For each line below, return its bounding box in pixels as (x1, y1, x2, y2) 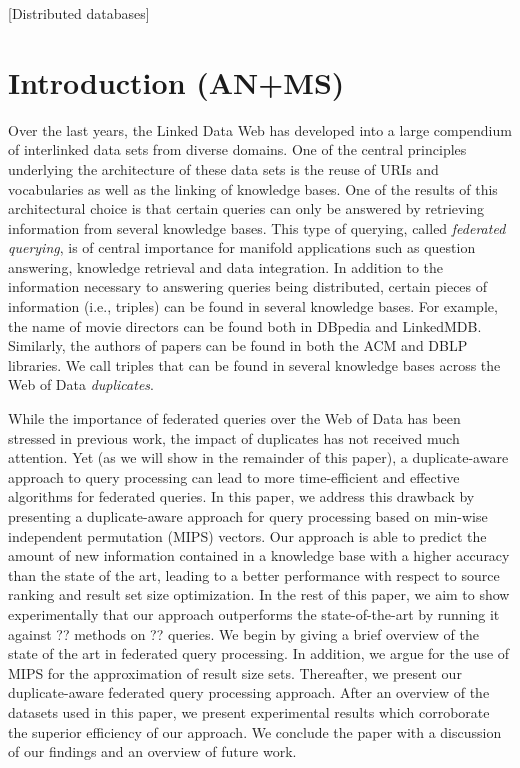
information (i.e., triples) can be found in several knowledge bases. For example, (8, 296, 498, 317)
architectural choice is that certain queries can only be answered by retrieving (8, 198, 485, 219)
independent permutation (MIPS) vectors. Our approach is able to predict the (8, 525, 487, 546)
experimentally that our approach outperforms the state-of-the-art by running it (8, 603, 500, 624)
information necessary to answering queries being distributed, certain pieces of (8, 276, 488, 297)
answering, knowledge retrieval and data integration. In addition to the (8, 256, 444, 277)
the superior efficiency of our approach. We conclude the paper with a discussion (8, 721, 502, 742)
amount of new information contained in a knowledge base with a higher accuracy (8, 545, 510, 566)
